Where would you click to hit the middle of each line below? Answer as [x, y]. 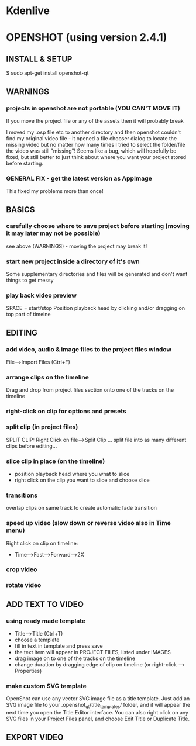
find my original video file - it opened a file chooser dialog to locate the [92, 138]
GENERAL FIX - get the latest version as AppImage [79, 178]
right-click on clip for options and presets [66, 412]
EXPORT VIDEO [35, 737]
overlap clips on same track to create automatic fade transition [81, 508]
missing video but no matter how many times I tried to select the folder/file [96, 144]
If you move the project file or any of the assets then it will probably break [95, 120]
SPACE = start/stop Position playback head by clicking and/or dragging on [96, 308]
